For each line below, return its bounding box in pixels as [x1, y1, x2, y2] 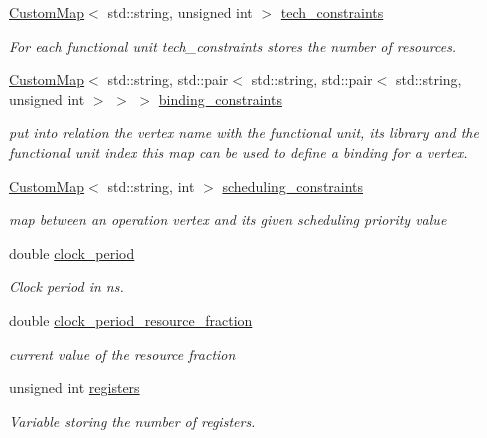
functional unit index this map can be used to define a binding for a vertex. [9, 141, 468, 162]
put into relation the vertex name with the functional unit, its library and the [9, 122, 479, 143]
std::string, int [107, 175, 195, 196]
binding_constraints [158, 88, 282, 109]
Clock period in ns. [9, 276, 124, 297]
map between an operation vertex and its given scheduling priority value [9, 209, 447, 230]
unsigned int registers [9, 377, 140, 398]
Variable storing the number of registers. [9, 410, 256, 431]
